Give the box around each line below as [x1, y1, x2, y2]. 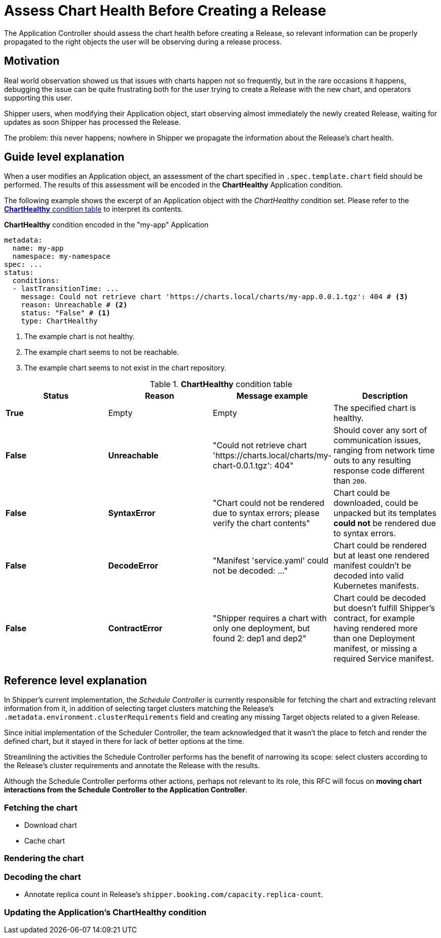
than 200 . [333, 476, 367, 486]
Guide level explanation [4, 151, 125, 164]
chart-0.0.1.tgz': [212, 460, 272, 471]
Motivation [4, 55, 60, 68]
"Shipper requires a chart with [212, 613, 327, 624]
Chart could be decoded [333, 593, 426, 603]
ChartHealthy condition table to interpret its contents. [4, 205, 183, 214]
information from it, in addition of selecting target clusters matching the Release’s [4, 704, 274, 713]
